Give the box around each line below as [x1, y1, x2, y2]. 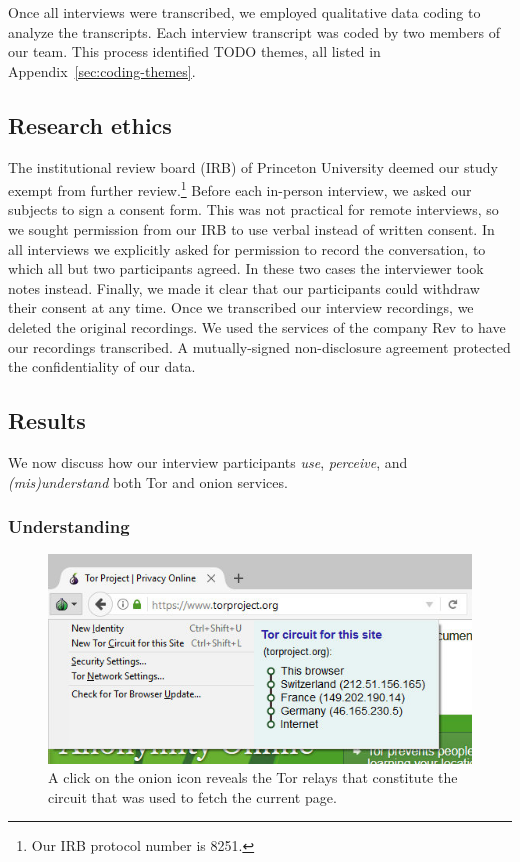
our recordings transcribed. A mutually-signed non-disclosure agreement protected [8, 336, 511, 357]
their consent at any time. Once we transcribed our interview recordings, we [8, 297, 474, 318]
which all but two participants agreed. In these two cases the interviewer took [8, 258, 484, 279]
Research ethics [8, 109, 172, 140]
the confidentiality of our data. [8, 356, 196, 377]
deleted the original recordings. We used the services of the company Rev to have [8, 316, 506, 337]
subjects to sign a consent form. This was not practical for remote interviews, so [8, 199, 499, 220]
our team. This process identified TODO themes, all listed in [8, 41, 381, 62]
